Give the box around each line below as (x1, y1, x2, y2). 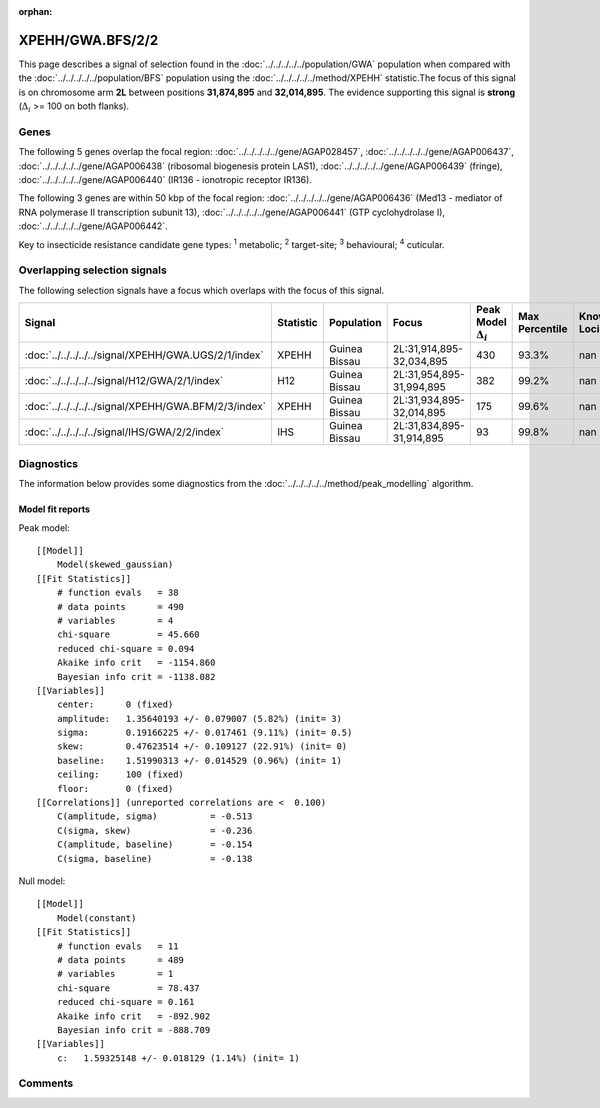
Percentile (518, 322, 568, 336)
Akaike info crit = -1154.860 (56, 657, 216, 669)
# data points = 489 (56, 954, 185, 965)
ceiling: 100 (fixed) (56, 769, 185, 780)
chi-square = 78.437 (56, 982, 200, 994)
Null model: (18, 875, 66, 887)
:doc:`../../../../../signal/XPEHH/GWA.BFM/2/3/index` (24, 400, 267, 414)
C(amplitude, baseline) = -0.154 (56, 839, 253, 850)
